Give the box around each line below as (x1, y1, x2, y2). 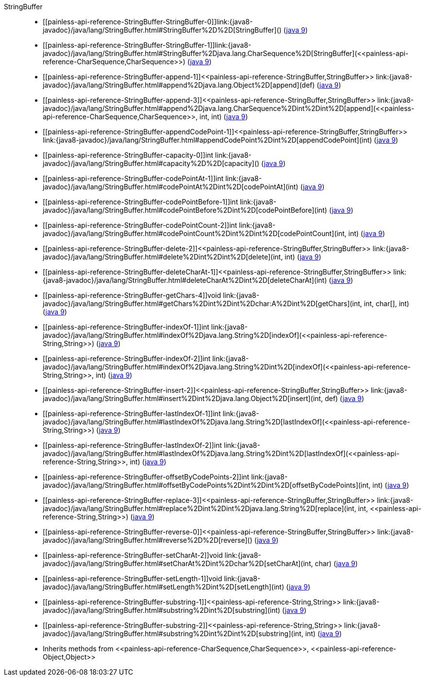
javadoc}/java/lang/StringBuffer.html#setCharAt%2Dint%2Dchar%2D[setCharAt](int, (43, 559, 313, 568)
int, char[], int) (364, 299, 409, 308)
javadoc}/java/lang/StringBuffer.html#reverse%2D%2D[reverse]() (43, 536, 253, 544)
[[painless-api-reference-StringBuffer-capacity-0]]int (43, 151, 213, 159)
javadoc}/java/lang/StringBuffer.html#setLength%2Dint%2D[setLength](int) (43, 583, 285, 591)
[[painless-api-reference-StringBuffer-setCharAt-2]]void (43, 551, 223, 559)
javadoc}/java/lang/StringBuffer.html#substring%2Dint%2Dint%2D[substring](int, (43, 629, 304, 638)
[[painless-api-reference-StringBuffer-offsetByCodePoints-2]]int (43, 473, 250, 481)
